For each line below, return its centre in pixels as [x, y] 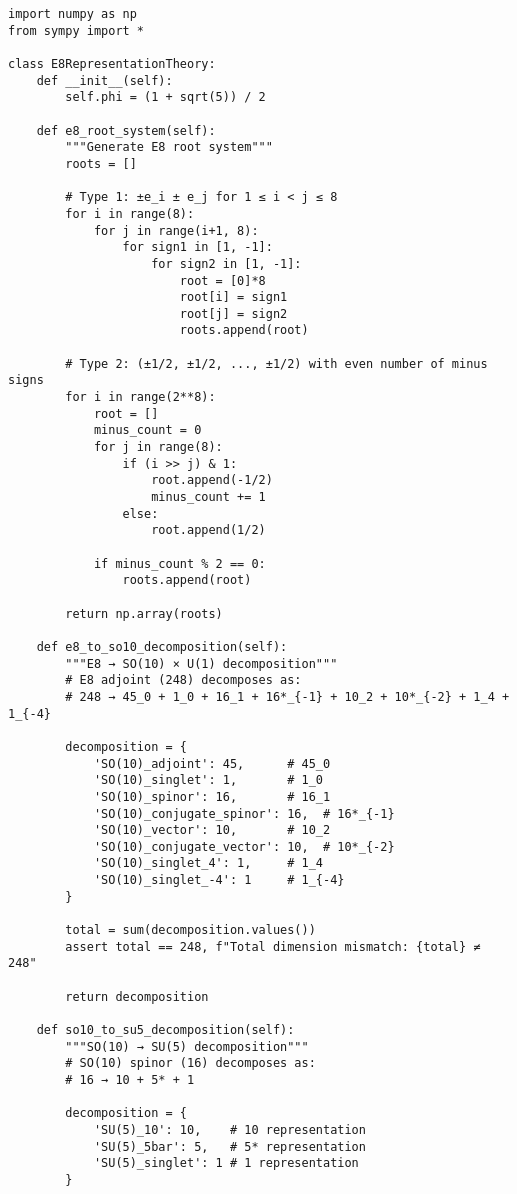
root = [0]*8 [222, 280]
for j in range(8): [158, 447]
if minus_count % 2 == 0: [179, 563]
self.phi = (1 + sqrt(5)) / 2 [165, 97]
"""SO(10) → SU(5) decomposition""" [187, 1046]
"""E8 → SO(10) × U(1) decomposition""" [201, 663]
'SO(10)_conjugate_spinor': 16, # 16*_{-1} [244, 813]
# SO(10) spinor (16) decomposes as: [190, 1063]
